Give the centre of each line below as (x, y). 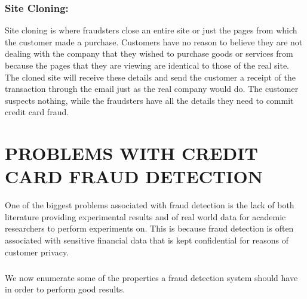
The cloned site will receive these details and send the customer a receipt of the (150, 77)
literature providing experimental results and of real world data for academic (145, 216)
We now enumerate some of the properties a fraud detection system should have (151, 277)
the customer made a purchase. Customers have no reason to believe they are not (154, 41)
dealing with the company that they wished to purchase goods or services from (149, 53)
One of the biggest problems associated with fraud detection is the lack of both (150, 205)
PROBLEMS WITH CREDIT (131, 153)
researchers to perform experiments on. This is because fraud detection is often (149, 228)
